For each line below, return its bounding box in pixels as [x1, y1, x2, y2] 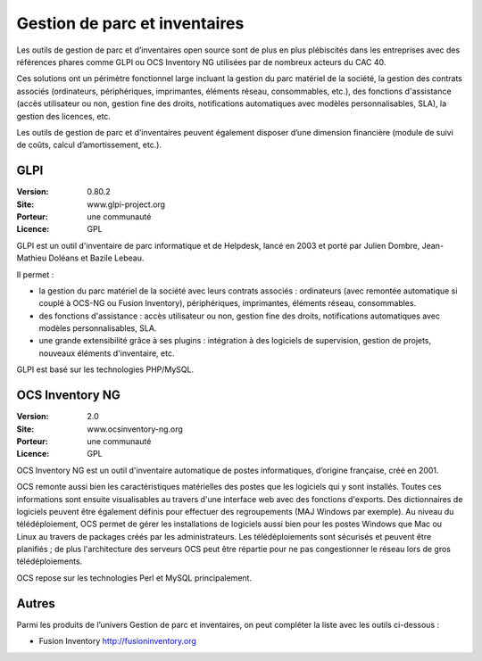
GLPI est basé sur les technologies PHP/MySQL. [16, 364, 195, 375]
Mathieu [16, 252, 47, 263]
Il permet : [16, 269, 54, 280]
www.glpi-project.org [87, 199, 165, 210]
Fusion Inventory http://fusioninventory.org [38, 636, 196, 647]
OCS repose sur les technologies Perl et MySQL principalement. [16, 572, 253, 583]
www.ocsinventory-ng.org [87, 424, 183, 434]
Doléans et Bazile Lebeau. [48, 252, 145, 263]
